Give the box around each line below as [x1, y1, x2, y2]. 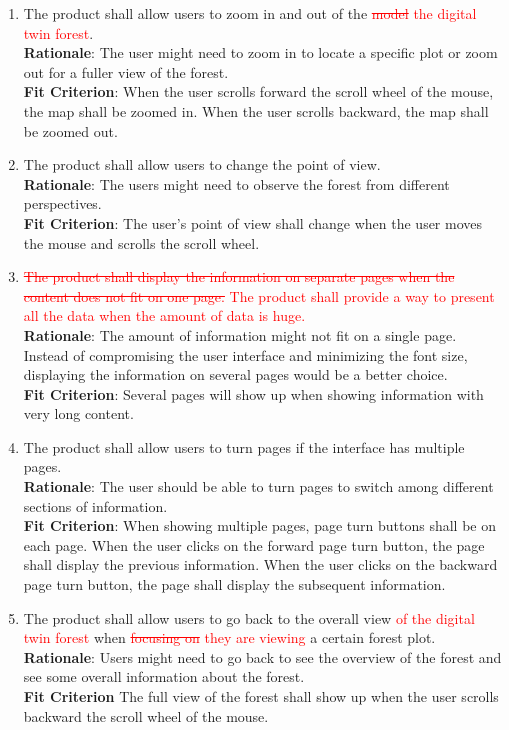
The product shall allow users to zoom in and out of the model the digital [23, 3, 477, 23]
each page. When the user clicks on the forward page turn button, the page [23, 534, 485, 555]
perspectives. [23, 193, 102, 214]
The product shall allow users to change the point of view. [23, 154, 381, 175]
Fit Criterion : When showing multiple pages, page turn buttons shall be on [23, 515, 496, 536]
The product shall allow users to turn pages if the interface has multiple [23, 436, 465, 457]
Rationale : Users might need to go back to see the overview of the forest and [23, 646, 502, 667]
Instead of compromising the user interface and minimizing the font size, [23, 344, 468, 365]
